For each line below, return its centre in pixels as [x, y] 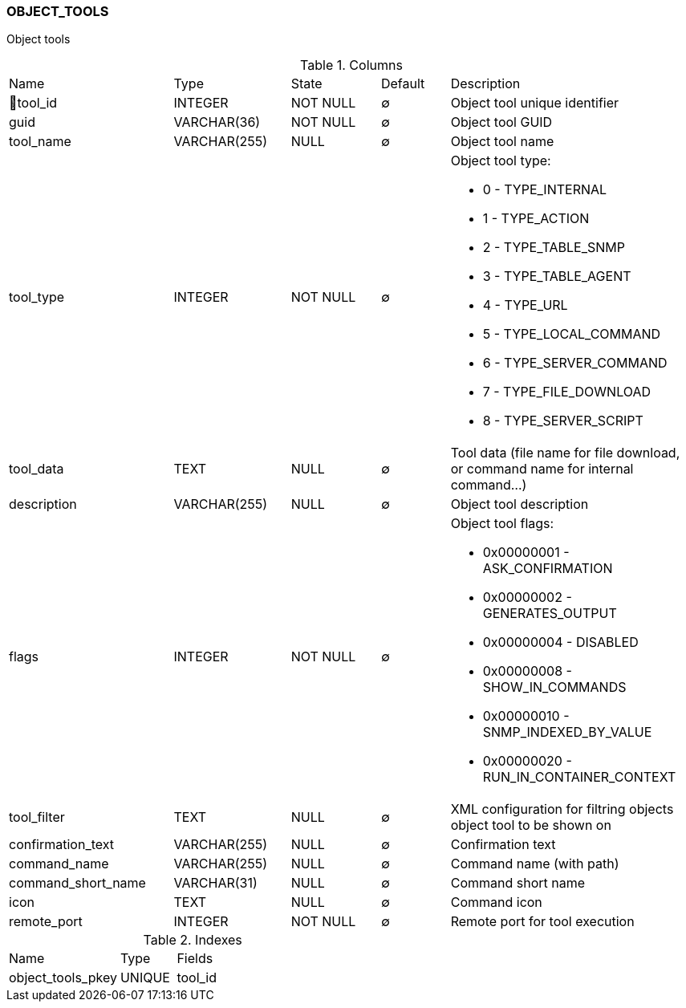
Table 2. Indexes [193, 940]
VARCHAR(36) [217, 122]
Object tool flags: [502, 524]
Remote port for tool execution [542, 922]
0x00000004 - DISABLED [560, 642]
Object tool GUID [501, 122]
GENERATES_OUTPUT [550, 614]
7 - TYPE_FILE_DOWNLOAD [566, 392]
